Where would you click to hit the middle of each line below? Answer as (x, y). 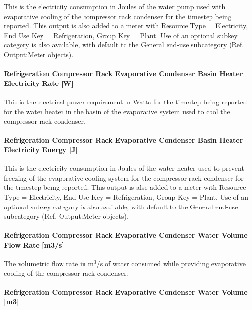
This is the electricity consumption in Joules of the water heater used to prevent (124, 168)
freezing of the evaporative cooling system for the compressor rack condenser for (124, 177)
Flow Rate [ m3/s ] (34, 244)
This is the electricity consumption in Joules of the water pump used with (115, 6)
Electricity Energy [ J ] (41, 149)
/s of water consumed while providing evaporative (171, 263)
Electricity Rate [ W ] (39, 83)
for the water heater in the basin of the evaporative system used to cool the (117, 111)
